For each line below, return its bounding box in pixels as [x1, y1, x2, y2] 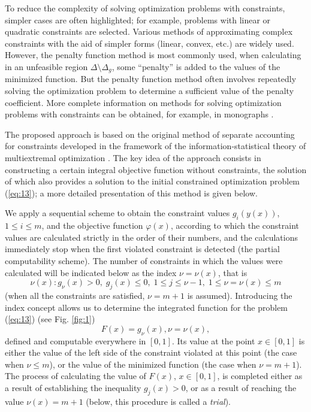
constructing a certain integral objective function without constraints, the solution [5, 163, 307, 175]
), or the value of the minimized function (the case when [49, 358, 256, 370]
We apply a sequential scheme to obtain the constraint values [5, 207, 230, 219]
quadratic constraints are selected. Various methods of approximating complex [5, 25, 293, 38]
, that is [218, 266, 247, 278]
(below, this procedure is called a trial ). [86, 395, 231, 407]
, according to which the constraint [170, 219, 299, 232]
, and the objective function [41, 219, 143, 232]
